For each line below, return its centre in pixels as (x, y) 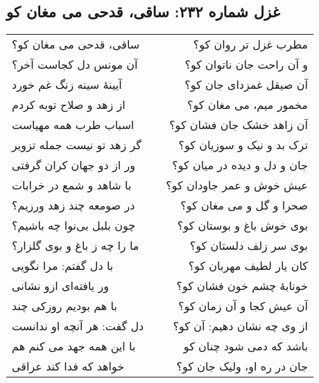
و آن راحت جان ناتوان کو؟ (246, 65)
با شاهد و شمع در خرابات (72, 185)
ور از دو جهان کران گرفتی (74, 165)
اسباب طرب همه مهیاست (73, 125)
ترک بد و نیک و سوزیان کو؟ (243, 145)
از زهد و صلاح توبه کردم (69, 105)
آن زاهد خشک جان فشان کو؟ (239, 125)
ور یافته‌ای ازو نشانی (61, 286)
